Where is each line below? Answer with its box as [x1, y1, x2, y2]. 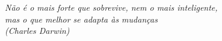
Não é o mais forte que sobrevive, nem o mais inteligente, [5, 1, 218, 13]
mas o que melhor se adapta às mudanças [5, 12, 158, 25]
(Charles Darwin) [5, 24, 70, 37]
